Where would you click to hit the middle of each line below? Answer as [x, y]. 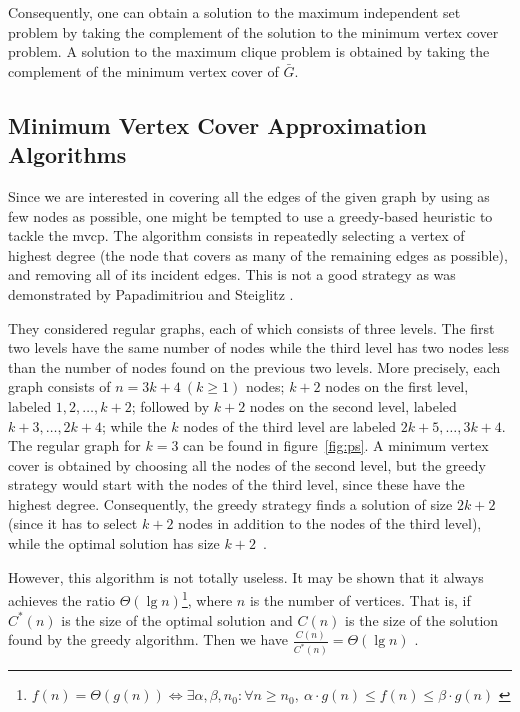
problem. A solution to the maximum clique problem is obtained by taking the [249, 51]
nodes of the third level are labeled [290, 425]
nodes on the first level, [397, 386]
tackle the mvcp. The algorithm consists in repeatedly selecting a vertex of [236, 235]
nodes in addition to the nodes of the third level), [330, 523]
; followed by [170, 405]
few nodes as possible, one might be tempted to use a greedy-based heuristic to [250, 215]
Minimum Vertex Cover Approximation [217, 124]
